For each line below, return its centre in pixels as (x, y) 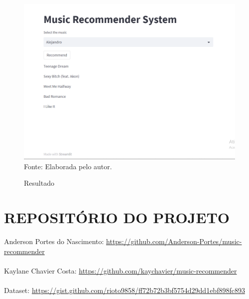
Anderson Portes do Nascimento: (54, 241)
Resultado (39, 183)
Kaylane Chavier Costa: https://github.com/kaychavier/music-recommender (121, 270)
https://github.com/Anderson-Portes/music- (174, 241)
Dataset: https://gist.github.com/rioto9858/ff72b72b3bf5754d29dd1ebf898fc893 (124, 290)
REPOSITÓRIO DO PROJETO (117, 217)
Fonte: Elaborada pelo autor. (68, 166)
